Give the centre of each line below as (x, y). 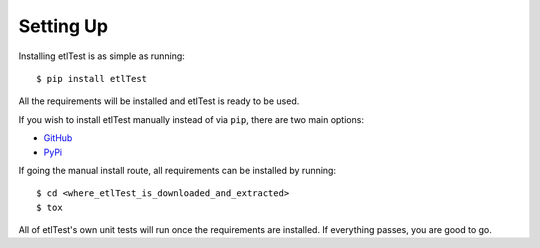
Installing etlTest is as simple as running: (101, 56)
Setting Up (63, 26)
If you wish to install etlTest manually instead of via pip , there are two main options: (191, 119)
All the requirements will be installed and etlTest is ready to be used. (159, 101)
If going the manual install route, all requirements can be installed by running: (177, 170)
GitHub (58, 138)
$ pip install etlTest (92, 78)
